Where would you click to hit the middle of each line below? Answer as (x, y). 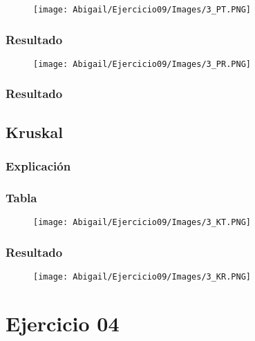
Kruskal (35, 131)
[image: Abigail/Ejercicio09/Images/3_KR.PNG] (142, 277)
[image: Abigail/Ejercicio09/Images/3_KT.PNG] (142, 223)
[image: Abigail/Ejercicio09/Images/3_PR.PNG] (142, 64)
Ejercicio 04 (63, 323)
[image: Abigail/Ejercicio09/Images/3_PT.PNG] (142, 10)
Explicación (38, 166)
